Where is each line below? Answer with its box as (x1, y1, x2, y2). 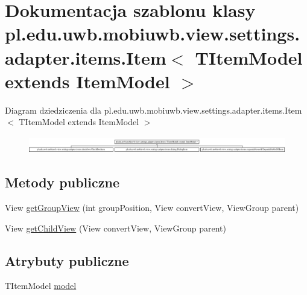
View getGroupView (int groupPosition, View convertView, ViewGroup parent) (5, 201, 299, 214)
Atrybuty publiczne (5, 251, 129, 270)
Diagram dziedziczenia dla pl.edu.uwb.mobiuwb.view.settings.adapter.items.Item (5, 103, 302, 116)
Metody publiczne (5, 173, 119, 192)
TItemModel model (5, 279, 77, 292)
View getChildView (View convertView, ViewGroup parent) (5, 221, 226, 234)
